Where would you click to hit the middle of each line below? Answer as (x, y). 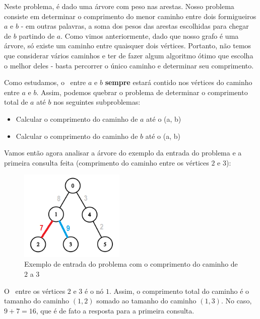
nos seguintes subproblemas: (97, 102)
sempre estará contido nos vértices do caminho (179, 82)
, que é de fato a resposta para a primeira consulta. (115, 310)
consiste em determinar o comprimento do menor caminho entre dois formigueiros (130, 16)
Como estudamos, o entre (45, 82)
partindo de (37, 35)
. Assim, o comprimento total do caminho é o (179, 291)
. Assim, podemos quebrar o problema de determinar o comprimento (142, 92)
